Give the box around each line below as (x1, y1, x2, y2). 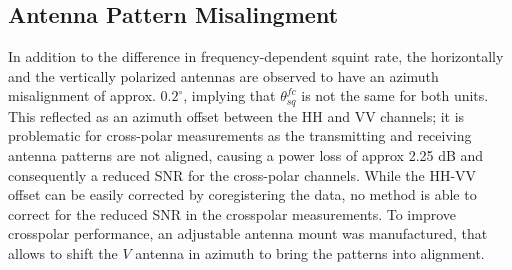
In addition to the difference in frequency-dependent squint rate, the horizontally (8, 46, 504, 67)
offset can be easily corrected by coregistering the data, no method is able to (8, 184, 477, 205)
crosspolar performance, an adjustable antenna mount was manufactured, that (8, 223, 488, 244)
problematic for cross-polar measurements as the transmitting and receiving (8, 125, 472, 146)
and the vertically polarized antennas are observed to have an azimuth (8, 65, 439, 86)
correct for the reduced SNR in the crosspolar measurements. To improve (8, 203, 456, 224)
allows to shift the (8, 243, 118, 263)
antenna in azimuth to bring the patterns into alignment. (135, 243, 485, 263)
